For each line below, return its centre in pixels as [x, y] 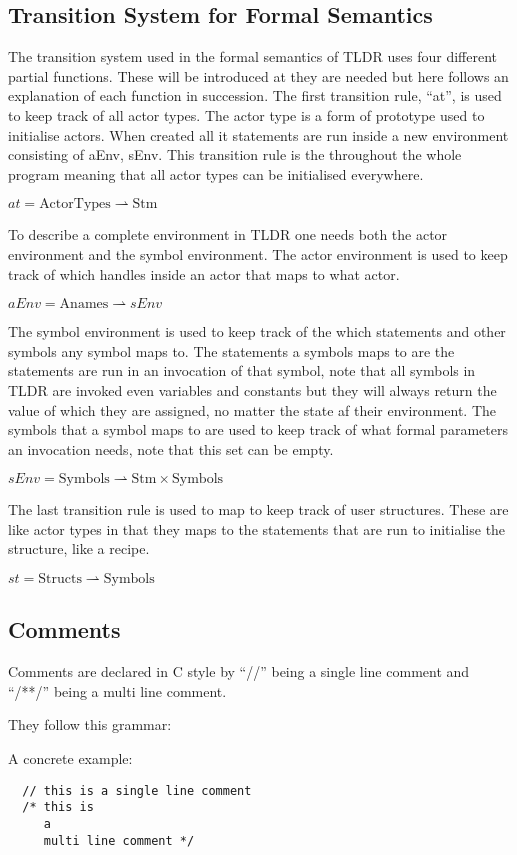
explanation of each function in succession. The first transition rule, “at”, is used [255, 95]
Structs [60, 579]
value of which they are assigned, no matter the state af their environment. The [252, 409]
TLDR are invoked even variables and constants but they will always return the [252, 389]
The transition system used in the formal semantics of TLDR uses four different [252, 56]
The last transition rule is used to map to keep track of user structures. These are [258, 509]
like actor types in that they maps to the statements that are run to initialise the [257, 528]
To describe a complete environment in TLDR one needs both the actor [228, 234]
